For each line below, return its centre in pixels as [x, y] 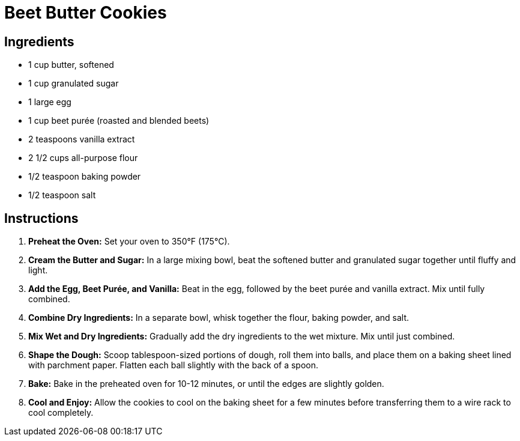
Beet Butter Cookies [86, 13]
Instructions [41, 218]
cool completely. [61, 413]
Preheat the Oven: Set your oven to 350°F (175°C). [129, 242]
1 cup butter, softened [71, 65]
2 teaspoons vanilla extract [82, 139]
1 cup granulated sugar [74, 84]
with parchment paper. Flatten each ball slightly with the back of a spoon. [174, 365]
